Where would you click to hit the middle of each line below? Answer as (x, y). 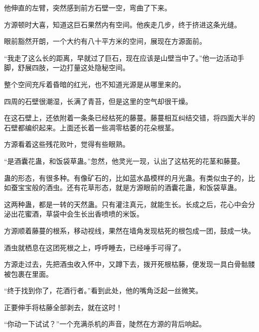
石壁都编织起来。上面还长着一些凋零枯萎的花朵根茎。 (91, 127)
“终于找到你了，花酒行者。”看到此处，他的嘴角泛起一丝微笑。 (103, 290)
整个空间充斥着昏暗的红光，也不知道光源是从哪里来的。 (95, 84)
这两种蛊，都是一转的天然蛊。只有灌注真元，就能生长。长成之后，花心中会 (126, 204)
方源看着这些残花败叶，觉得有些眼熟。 (67, 144)
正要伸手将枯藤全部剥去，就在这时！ (63, 307)
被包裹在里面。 (28, 274)
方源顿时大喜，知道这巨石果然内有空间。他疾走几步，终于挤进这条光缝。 (123, 24)
